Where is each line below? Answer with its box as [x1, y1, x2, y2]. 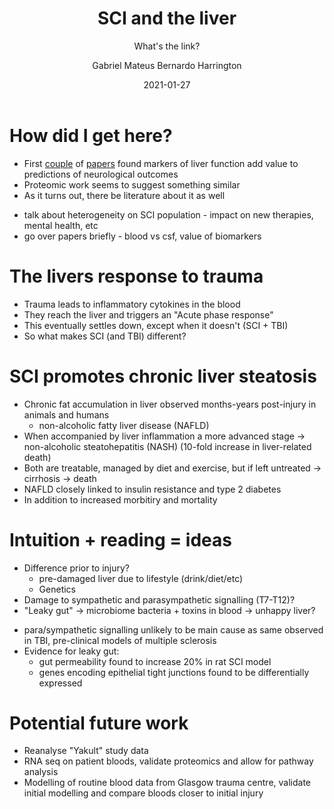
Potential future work [9, 712, 189, 734]
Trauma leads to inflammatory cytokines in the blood [23, 298, 241, 310]
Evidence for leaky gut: [23, 645, 120, 657]
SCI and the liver [97, 7, 237, 30]
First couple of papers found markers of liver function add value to [23, 157, 299, 169]
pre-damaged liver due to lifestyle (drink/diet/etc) [38, 572, 244, 584]
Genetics [38, 583, 76, 595]
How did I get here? [9, 124, 173, 147]
